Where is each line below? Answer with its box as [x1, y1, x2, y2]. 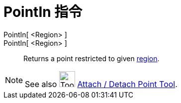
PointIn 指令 [3, 3, 83, 20]
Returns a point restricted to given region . [23, 54, 160, 63]
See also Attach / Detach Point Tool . [25, 79, 178, 89]
